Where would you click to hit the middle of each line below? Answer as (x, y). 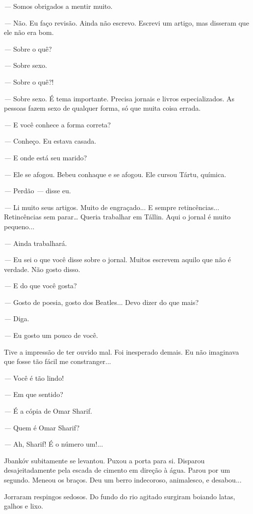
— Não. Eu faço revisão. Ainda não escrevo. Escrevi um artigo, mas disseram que (126, 22)
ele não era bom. (29, 32)
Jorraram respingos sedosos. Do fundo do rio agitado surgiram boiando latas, (120, 496)
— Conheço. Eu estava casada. (50, 141)
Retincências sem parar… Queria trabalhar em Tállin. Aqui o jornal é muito (117, 217)
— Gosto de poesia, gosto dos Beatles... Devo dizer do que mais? (101, 302)
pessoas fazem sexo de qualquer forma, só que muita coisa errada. (102, 108)
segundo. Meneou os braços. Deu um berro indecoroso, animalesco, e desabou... (123, 480)
